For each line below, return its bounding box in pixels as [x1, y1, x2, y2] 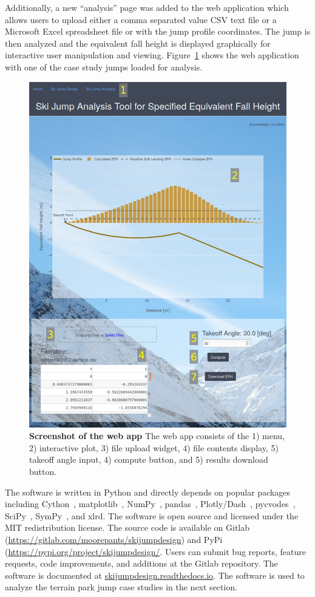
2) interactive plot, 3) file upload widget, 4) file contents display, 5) [29, 441, 279, 454]
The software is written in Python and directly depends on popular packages [5, 485, 291, 498]
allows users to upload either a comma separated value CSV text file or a [5, 13, 277, 26]
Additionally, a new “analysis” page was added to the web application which [5, 1, 289, 13]
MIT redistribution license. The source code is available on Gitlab [5, 521, 250, 534]
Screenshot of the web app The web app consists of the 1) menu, [29, 429, 285, 442]
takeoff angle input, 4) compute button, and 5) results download [29, 453, 268, 466]
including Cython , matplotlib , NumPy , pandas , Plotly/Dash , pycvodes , [5, 497, 296, 510]
